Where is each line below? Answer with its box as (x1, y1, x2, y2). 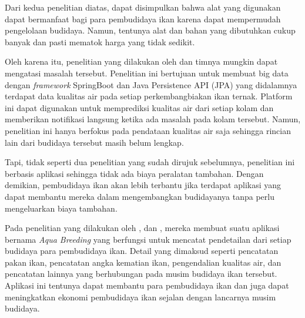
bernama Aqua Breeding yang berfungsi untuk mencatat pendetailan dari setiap (5, 233, 291, 245)
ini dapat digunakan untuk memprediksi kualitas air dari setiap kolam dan (5, 101, 274, 113)
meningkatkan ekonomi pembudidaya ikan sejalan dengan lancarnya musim (5, 290, 276, 303)
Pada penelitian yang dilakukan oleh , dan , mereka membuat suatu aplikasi (5, 222, 280, 234)
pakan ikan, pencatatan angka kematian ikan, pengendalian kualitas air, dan (5, 256, 281, 268)
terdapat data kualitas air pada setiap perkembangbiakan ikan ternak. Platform (5, 90, 293, 102)
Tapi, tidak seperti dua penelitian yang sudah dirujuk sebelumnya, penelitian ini (5, 156, 295, 168)
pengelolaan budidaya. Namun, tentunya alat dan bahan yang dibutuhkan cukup (5, 24, 296, 36)
